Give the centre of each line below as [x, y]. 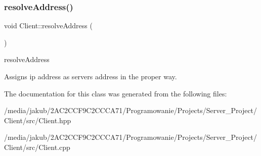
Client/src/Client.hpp [38, 120]
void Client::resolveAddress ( [48, 25]
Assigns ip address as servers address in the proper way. [91, 76]
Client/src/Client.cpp [37, 147]
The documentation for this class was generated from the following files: [116, 93]
